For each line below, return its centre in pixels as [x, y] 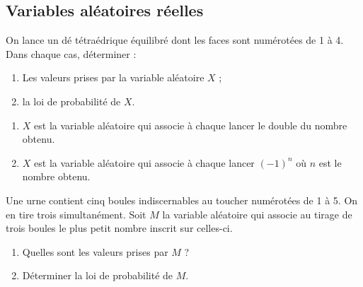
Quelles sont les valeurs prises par [95, 251]
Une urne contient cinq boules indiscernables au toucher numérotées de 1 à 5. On [182, 200]
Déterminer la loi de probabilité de [98, 275]
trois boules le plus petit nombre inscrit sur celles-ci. [119, 228]
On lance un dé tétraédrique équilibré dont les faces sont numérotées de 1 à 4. [175, 40]
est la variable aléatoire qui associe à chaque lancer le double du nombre [191, 125]
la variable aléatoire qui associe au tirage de [257, 214]
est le [330, 162]
